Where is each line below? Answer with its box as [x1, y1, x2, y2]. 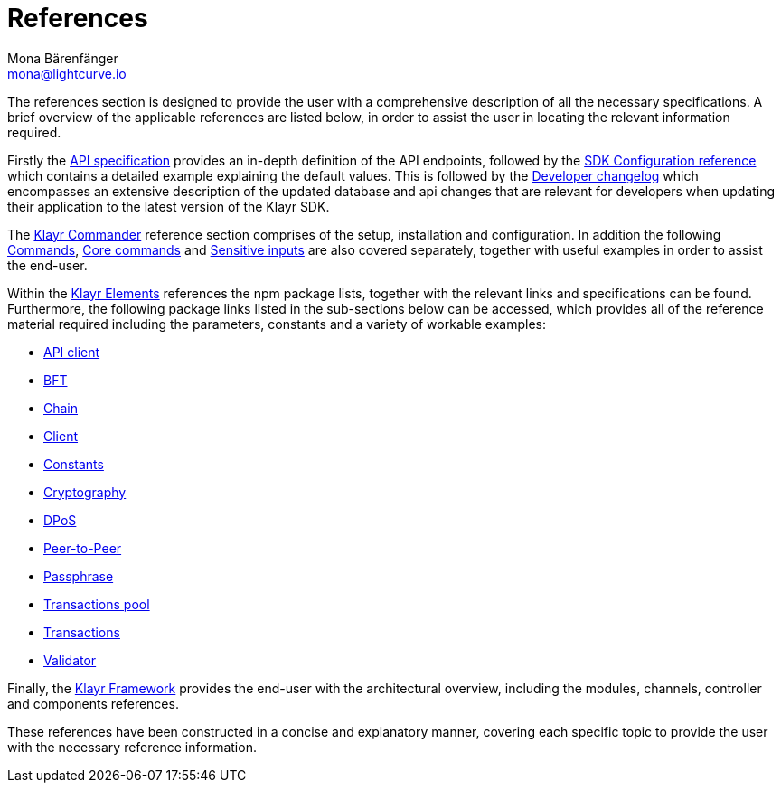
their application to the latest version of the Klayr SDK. [7, 198, 330, 214]
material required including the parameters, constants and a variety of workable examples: [7, 315, 546, 332]
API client [43, 343, 100, 360]
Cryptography [43, 484, 127, 500]
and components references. [7, 695, 179, 711]
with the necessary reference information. [7, 738, 257, 755]
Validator [43, 652, 97, 668]
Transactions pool [43, 596, 150, 612]
